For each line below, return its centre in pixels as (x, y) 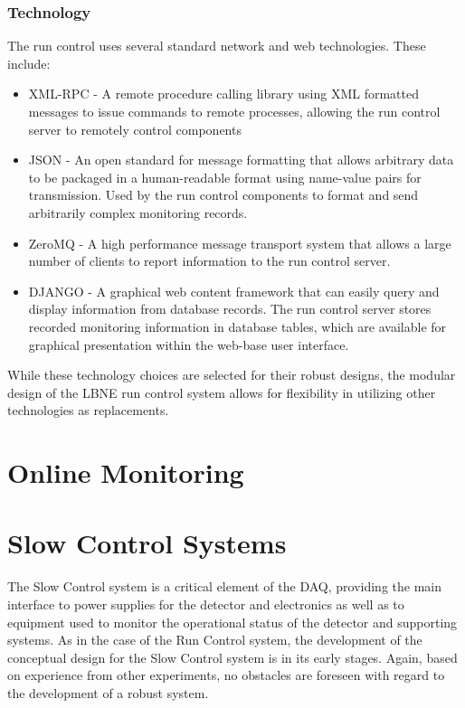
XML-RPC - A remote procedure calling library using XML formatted (224, 94)
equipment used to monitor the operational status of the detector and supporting (232, 622)
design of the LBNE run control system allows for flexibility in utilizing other (222, 392)
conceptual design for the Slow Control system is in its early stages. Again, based (232, 657)
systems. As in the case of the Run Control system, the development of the (215, 640)
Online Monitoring (126, 472)
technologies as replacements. (88, 410)
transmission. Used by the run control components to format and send (223, 195)
